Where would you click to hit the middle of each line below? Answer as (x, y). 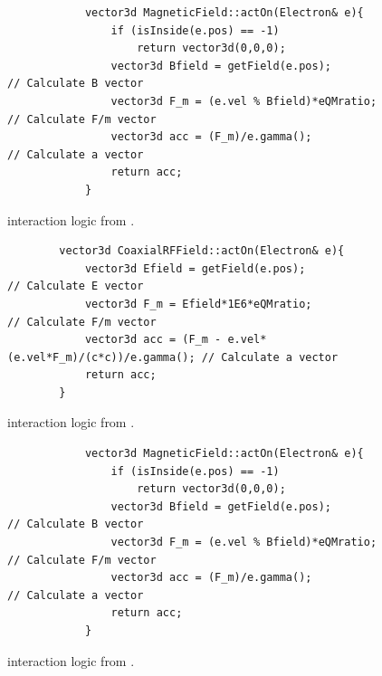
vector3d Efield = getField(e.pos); (195, 268)
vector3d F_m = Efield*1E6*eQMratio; (198, 304)
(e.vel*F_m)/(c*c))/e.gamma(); (101, 357)
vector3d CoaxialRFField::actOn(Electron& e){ (202, 251)
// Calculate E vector (76, 286)
